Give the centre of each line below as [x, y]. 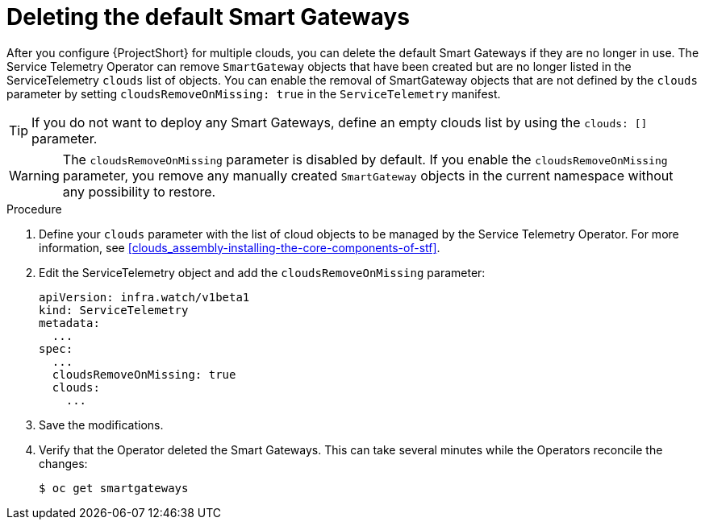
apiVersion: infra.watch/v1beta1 [144, 297]
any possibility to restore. [139, 191]
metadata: [69, 323]
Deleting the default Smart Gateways [208, 17]
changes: [63, 463]
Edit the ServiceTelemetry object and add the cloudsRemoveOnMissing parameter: [262, 272]
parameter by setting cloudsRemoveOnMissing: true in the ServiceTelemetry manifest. [254, 93]
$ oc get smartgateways [114, 488]
